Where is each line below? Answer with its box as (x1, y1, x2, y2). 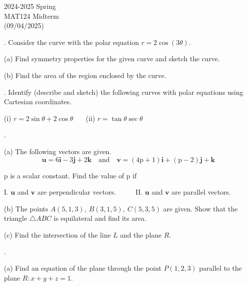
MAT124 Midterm (4, 10, 59, 21)
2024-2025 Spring (4, 1, 56, 11)
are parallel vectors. (171, 187, 231, 197)
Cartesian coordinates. (4, 96, 72, 107)
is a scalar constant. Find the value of (10, 170, 124, 180)
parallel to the (199, 263, 242, 273)
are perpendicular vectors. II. (37, 187, 143, 197)
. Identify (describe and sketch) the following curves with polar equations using (4, 86, 244, 97)
